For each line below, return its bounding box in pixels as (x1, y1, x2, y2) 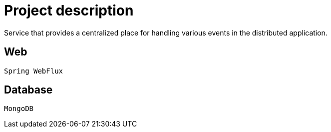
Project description (4, 2, 134, 19)
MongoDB (4, 104, 34, 113)
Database (4, 83, 53, 96)
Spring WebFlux (4, 66, 63, 75)
